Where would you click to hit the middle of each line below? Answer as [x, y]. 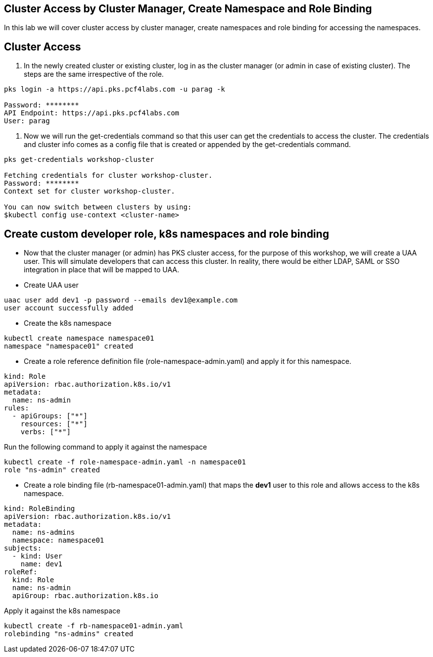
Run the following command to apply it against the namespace [106, 447]
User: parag [27, 121]
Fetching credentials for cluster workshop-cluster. [108, 176]
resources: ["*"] [54, 424]
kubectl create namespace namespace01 [79, 338]
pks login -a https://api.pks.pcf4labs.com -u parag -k [115, 89]
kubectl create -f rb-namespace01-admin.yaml [94, 626]
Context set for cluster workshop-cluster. [90, 191]
